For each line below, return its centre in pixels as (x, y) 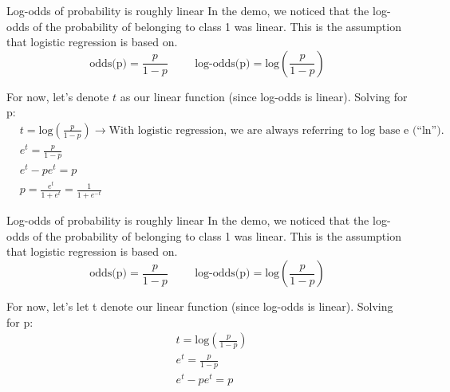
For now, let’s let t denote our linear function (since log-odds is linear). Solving (200, 306)
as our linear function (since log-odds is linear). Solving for (264, 96)
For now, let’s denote (58, 96)
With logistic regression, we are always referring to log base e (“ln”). (276, 130)
